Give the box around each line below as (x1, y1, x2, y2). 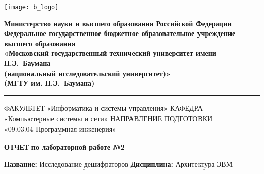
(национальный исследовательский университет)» (4, 67, 171, 78)
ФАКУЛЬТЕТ (4, 102, 45, 113)
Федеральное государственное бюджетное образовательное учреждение (4, 28, 236, 39)
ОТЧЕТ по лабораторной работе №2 (4, 142, 125, 152)
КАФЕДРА (170, 102, 203, 113)
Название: (4, 159, 37, 169)
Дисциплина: (130, 159, 174, 169)
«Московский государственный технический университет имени (4, 48, 216, 58)
